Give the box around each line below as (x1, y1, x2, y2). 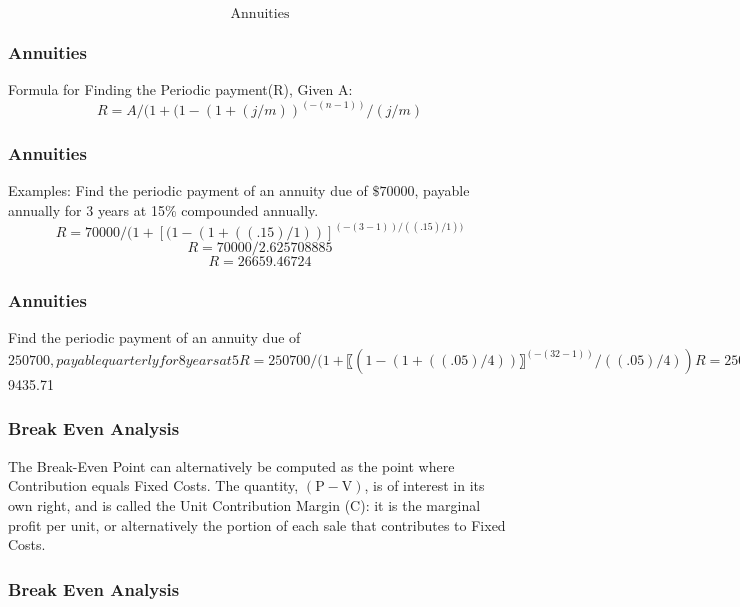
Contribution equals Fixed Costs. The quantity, (8, 475, 299, 496)
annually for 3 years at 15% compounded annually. (8, 200, 319, 221)
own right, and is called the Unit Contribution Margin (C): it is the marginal (8, 494, 481, 515)
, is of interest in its (364, 475, 485, 496)
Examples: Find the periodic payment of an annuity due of (8, 180, 368, 201)
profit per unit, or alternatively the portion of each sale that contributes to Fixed (8, 514, 506, 535)
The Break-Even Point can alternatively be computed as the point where (8, 455, 455, 476)
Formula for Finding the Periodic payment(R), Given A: (8, 79, 353, 100)
